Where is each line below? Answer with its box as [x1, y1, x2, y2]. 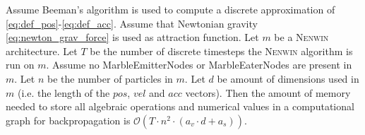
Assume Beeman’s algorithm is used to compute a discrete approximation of [6, 2, 335, 16]
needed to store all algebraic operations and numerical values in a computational [6, 99, 354, 114]
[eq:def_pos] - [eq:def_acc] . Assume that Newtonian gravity [6, 16, 258, 30]
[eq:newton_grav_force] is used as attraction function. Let [6, 30, 259, 45]
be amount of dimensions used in [217, 71, 359, 86]
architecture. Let [6, 43, 78, 58]
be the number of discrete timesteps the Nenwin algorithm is [90, 43, 353, 58]
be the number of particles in [47, 71, 173, 86]
